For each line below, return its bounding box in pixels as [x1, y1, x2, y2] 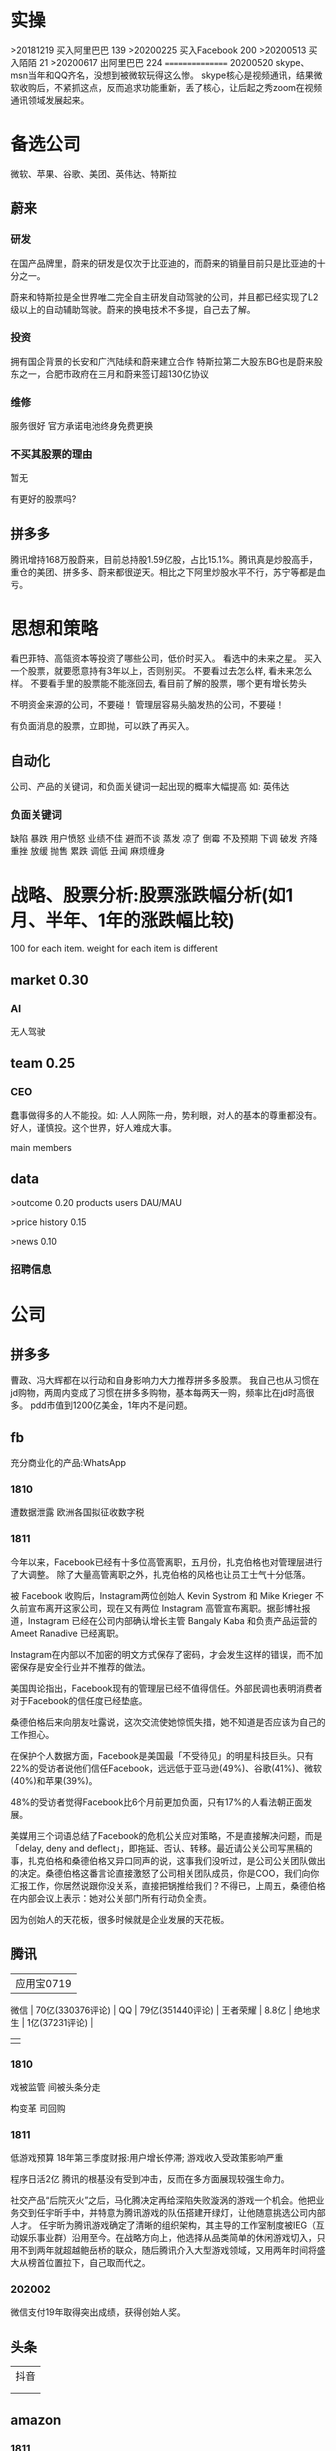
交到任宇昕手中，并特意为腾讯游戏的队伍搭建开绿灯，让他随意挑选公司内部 [18, 2207, 326, 2219]
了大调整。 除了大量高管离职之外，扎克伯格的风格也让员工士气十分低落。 [10, 1568, 311, 1580]
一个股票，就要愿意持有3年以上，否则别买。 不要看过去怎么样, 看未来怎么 [10, 665, 313, 677]
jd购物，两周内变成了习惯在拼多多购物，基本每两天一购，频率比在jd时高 [10, 1387, 306, 1399]
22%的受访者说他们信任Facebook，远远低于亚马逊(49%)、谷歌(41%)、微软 [10, 1762, 322, 1774]
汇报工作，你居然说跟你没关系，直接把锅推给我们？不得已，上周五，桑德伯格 [10, 1879, 326, 1891]
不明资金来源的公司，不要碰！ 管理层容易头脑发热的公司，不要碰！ [10, 699, 285, 711]
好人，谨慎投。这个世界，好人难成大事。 [10, 1121, 177, 1133]
